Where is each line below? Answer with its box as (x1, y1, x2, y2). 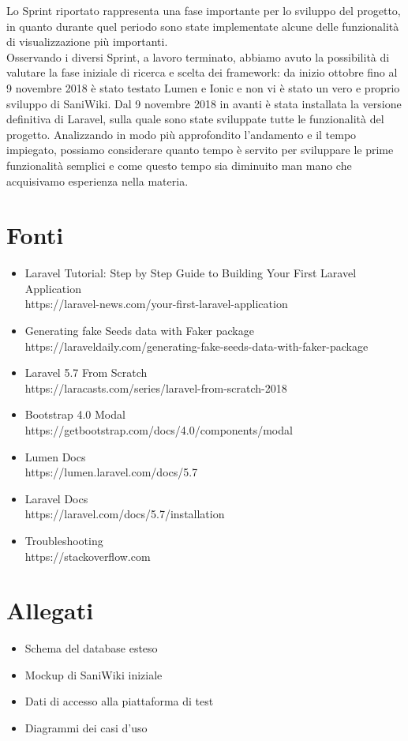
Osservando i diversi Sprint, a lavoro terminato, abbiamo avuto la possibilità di (6, 48, 390, 65)
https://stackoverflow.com (24, 547, 151, 564)
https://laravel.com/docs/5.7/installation (24, 506, 225, 522)
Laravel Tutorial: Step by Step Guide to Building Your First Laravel (24, 265, 357, 281)
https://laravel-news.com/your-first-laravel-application (24, 295, 288, 312)
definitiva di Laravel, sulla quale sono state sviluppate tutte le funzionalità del (6, 111, 384, 127)
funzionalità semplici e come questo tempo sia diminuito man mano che (6, 156, 352, 173)
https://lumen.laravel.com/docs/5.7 (24, 464, 198, 480)
